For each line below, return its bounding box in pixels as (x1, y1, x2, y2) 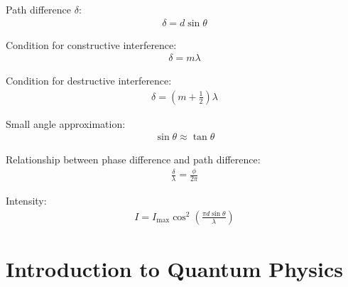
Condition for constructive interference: (6, 37, 177, 52)
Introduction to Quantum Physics (6, 254, 343, 283)
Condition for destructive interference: (6, 73, 172, 88)
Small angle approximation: (6, 116, 126, 131)
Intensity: (6, 193, 47, 208)
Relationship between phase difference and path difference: (6, 151, 261, 166)
